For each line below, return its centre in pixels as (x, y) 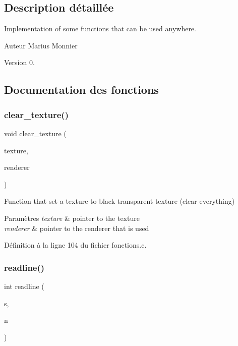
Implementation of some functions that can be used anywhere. (100, 28)
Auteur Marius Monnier (41, 45)
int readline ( (24, 286)
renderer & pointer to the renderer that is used (77, 228)
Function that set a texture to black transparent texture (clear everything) (120, 201)
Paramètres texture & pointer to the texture (72, 218)
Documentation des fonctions (81, 90)
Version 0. (19, 62)
